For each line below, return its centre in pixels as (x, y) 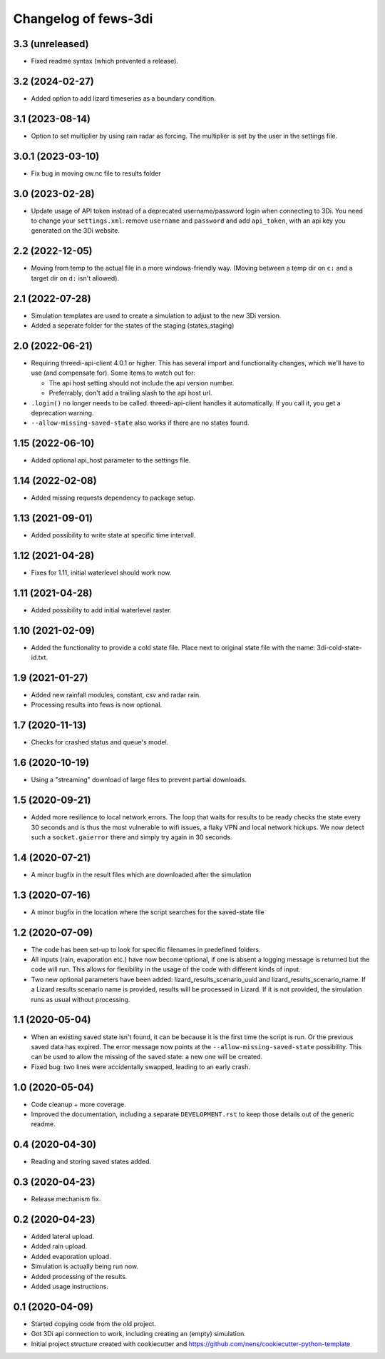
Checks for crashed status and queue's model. (100, 742)
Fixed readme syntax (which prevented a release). (104, 61)
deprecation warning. (62, 413)
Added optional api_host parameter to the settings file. (111, 460)
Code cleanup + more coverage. (78, 1104)
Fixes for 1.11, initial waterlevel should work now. (101, 572)
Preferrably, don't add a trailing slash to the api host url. (130, 393)
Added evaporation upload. (71, 1256)
